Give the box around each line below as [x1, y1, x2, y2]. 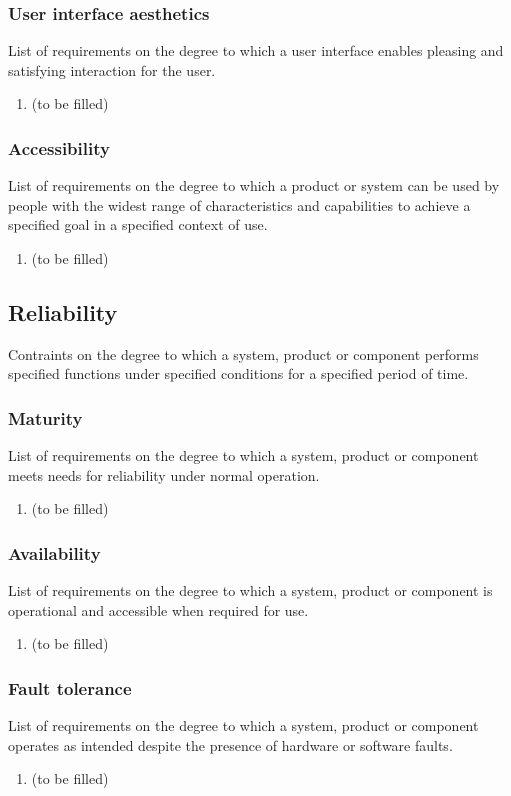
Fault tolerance [8, 675, 132, 700]
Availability [8, 540, 101, 565]
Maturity [8, 405, 83, 430]
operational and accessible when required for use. [8, 599, 309, 620]
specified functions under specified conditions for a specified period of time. [8, 363, 469, 384]
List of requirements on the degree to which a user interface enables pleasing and [8, 40, 504, 61]
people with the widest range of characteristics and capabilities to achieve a [8, 194, 471, 215]
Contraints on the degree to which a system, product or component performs [8, 343, 479, 364]
